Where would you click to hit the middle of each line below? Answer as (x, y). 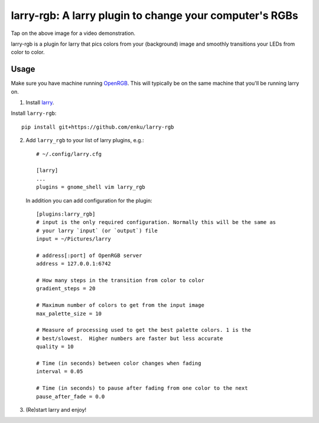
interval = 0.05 (60, 371)
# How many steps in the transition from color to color (121, 281)
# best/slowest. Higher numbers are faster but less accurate (130, 338)
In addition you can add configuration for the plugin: (89, 200)
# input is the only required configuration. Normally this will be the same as (156, 222)
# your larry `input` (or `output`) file (97, 230)
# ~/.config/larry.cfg (69, 154)
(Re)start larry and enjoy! (56, 409)
